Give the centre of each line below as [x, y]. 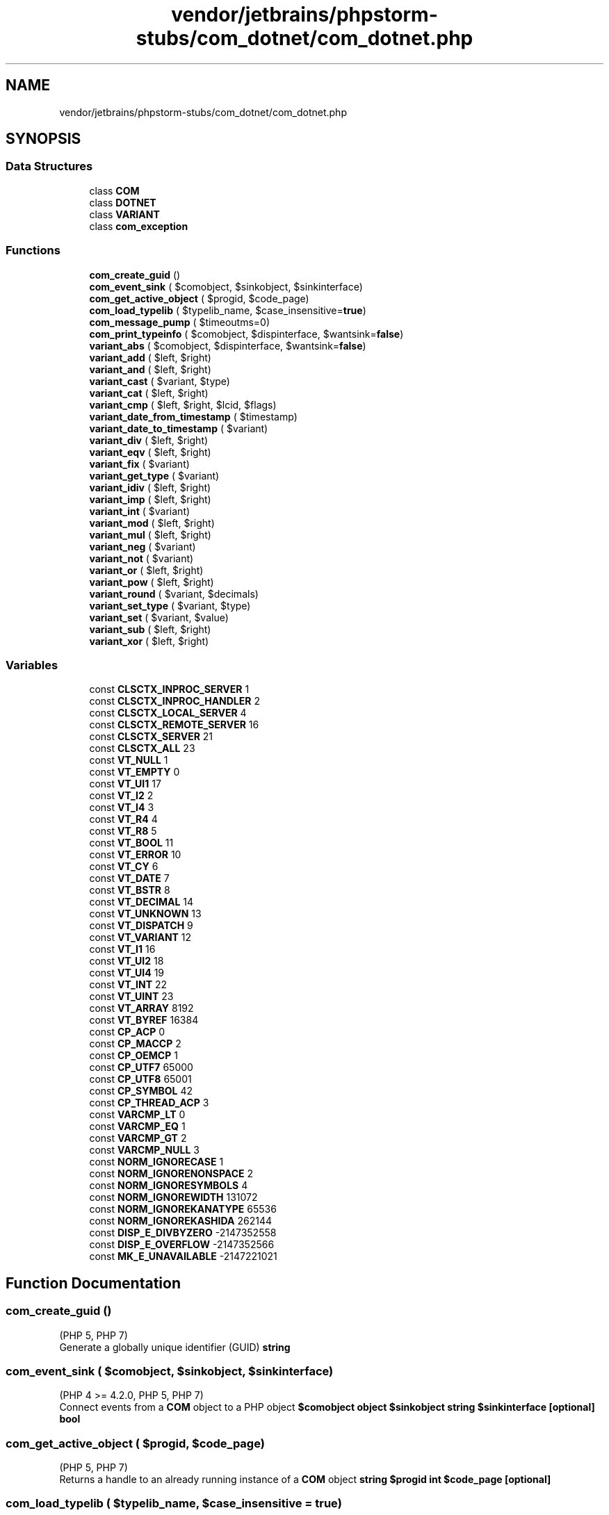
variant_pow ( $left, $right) [152, 582]
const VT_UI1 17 [125, 784]
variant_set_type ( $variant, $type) [170, 605]
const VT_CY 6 [124, 867]
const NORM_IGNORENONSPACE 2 [171, 1174]
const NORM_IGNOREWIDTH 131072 [173, 1197]
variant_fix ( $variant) [139, 464]
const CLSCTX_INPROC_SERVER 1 [169, 689]
